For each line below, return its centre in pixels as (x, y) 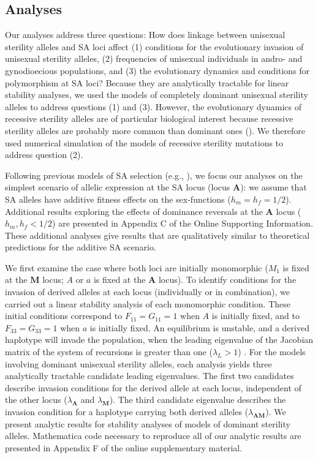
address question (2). (44, 155)
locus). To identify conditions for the (227, 280)
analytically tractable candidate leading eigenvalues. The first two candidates (150, 376)
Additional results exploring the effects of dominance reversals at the (134, 211)
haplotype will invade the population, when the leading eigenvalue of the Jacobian (159, 340)
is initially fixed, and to (256, 316)
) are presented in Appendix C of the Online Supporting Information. (183, 223)
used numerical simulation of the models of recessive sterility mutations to (144, 142)
